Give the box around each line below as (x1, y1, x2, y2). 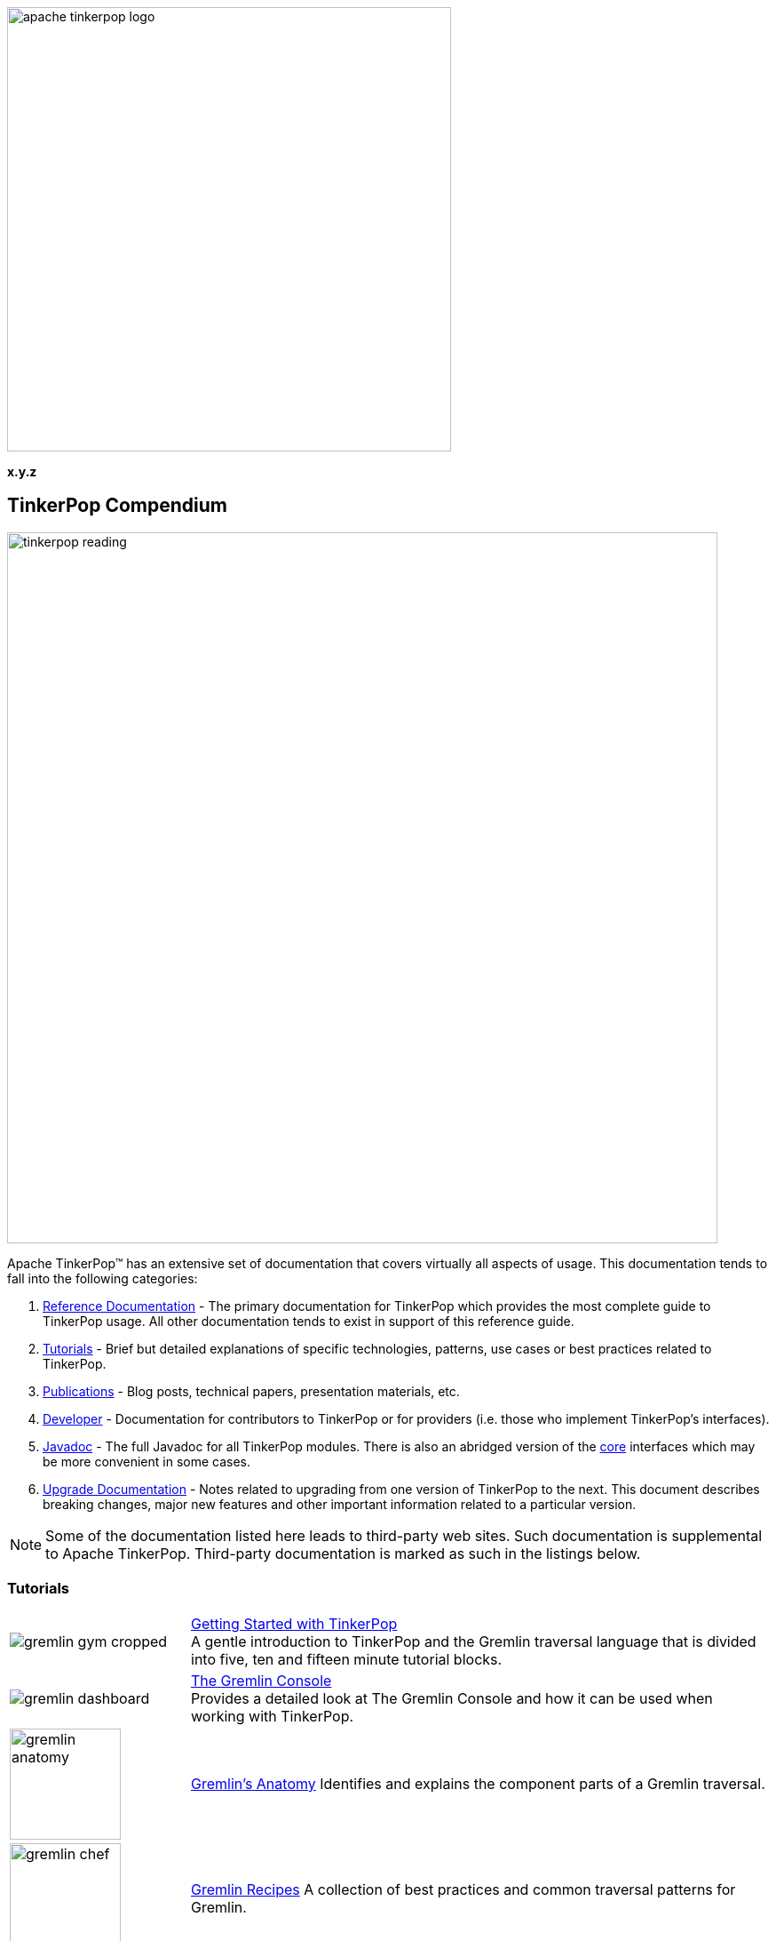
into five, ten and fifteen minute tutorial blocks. (191, 1649, 503, 1668)
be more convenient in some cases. (43, 1453, 251, 1469)
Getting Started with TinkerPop (191, 1614, 398, 1633)
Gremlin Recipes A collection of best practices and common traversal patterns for (191, 1881, 736, 1899)
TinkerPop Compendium (7, 494, 227, 517)
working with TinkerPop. (191, 1706, 354, 1725)
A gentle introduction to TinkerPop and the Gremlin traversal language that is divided (191, 1632, 756, 1650)
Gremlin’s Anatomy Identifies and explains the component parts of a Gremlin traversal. (191, 1775, 765, 1793)
